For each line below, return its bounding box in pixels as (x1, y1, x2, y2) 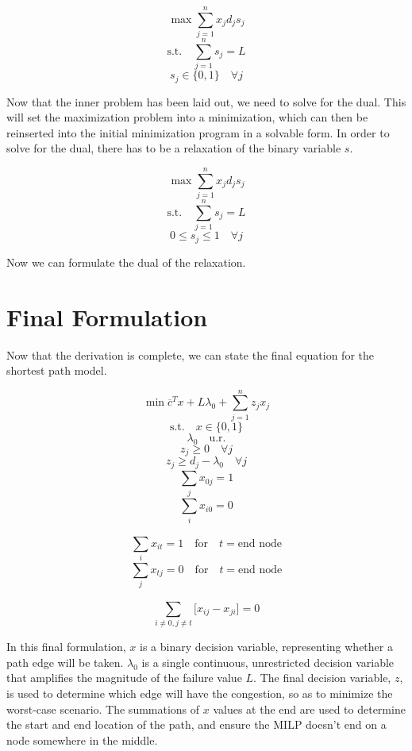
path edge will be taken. (6, 653, 124, 670)
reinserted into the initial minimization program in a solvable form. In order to (6, 124, 390, 141)
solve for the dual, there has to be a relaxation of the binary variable (6, 140, 341, 156)
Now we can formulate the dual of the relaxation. (6, 253, 246, 270)
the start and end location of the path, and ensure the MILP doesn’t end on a (6, 716, 387, 733)
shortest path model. (6, 362, 107, 379)
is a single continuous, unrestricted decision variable (141, 653, 395, 670)
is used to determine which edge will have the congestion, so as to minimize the (6, 684, 393, 701)
